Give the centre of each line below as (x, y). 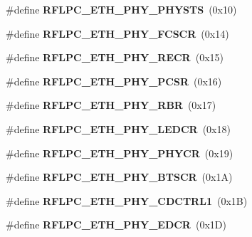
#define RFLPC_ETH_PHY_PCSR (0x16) (114, 81)
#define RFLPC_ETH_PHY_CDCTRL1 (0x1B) (127, 200)
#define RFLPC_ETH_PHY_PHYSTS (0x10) (121, 9)
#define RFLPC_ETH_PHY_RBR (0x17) (111, 105)
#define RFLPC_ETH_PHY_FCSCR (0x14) (117, 33)
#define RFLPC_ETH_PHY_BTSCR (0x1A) (119, 177)
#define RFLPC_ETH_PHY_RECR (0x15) (115, 57)
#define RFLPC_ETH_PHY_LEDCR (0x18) (118, 128)
